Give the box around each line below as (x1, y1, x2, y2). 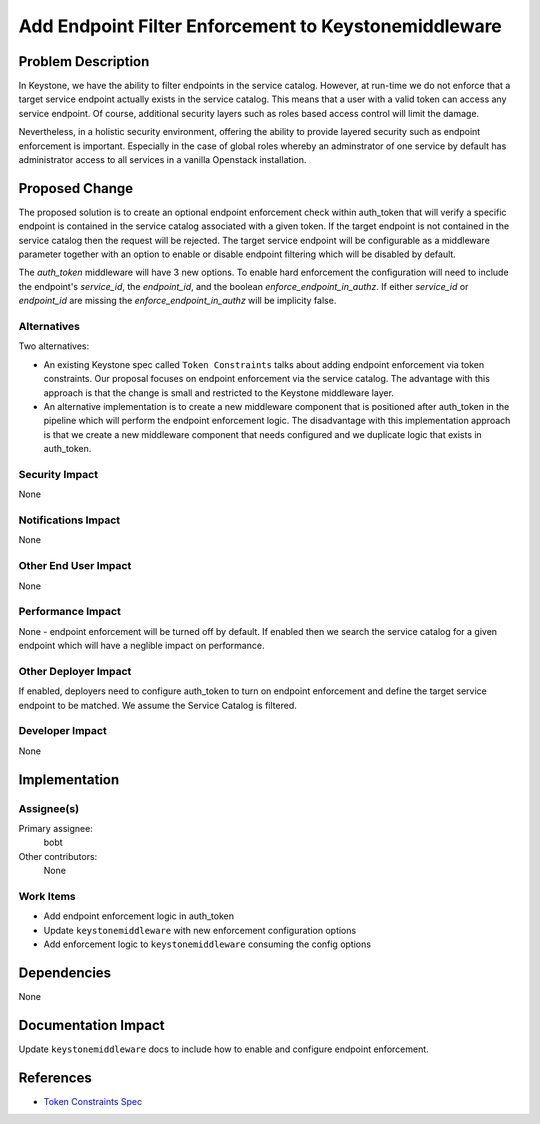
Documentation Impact (18, 1016, 165, 1034)
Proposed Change (18, 180, 134, 197)
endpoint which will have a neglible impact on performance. (18, 640, 265, 652)
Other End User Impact (18, 559, 132, 573)
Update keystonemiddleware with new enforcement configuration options (43, 924, 357, 936)
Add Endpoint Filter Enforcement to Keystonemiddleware (18, 15, 502, 37)
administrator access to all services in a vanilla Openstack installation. (18, 154, 307, 166)
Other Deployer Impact (18, 664, 132, 678)
